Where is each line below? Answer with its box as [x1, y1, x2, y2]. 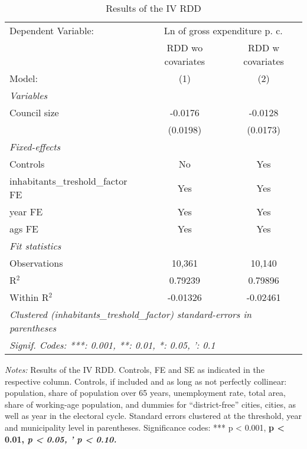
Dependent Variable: [9, 24, 94, 37]
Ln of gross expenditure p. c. [164, 24, 283, 37]
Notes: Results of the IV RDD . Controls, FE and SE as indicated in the [5, 363, 264, 375]
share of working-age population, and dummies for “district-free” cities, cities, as [5, 398, 296, 410]
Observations [9, 256, 63, 270]
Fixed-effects [9, 140, 61, 153]
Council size [9, 106, 59, 119]
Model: [9, 71, 38, 85]
